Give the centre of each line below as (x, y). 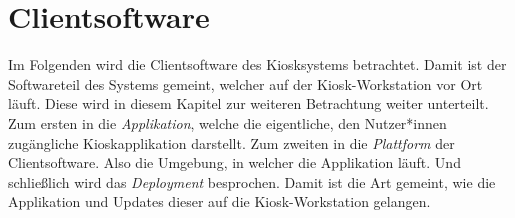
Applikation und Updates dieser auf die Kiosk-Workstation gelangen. (219, 201)
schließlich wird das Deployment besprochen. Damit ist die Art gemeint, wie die (252, 181)
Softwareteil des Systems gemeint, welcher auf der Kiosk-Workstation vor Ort (245, 83)
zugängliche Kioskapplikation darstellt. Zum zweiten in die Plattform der (231, 142)
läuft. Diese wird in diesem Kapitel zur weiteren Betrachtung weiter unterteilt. (248, 103)
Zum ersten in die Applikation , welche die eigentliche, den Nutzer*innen (227, 122)
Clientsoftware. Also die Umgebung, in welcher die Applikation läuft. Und (234, 162)
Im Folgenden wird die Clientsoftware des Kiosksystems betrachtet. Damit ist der (257, 64)
